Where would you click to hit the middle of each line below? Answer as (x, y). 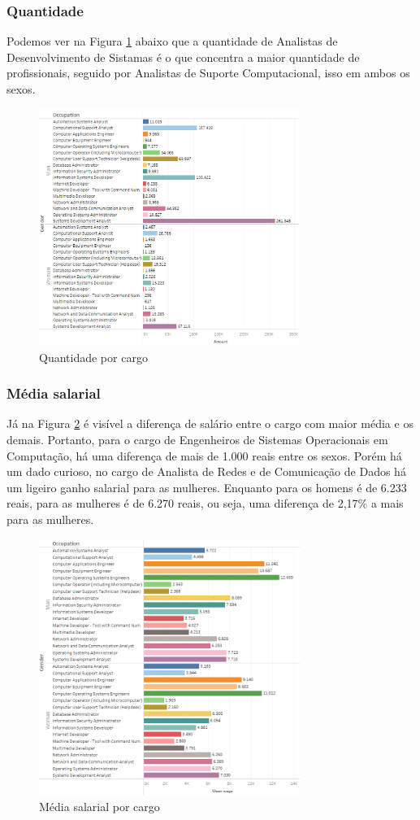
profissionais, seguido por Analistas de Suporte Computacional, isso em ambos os (208, 73)
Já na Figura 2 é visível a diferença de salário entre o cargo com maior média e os (210, 423)
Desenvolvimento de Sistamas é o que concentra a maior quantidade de (183, 57)
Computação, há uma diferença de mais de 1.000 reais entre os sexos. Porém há (204, 455)
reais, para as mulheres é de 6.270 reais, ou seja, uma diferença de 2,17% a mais (205, 503)
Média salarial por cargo (100, 807)
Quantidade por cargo (93, 357)
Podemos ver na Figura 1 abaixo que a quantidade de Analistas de (172, 41)
